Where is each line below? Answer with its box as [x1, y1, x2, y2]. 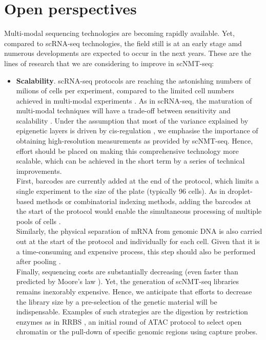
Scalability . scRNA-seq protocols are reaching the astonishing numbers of [16, 75, 251, 86]
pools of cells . [16, 215, 61, 226]
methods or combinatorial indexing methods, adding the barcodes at [36, 195, 251, 206]
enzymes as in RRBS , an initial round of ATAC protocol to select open [16, 316, 242, 327]
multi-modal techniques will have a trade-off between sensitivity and [16, 105, 231, 116]
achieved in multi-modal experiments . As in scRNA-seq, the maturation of [16, 95, 252, 106]
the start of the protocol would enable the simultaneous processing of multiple [16, 206, 262, 216]
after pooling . [16, 256, 61, 267]
